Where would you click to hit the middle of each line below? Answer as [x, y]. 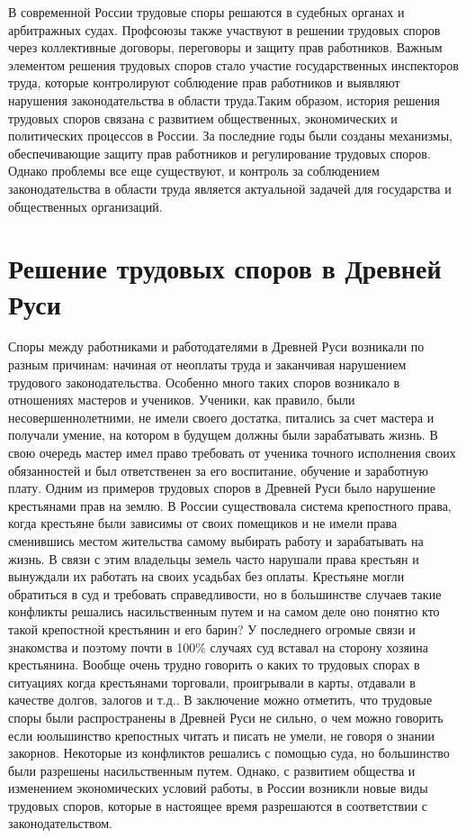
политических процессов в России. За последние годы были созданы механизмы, [231, 136]
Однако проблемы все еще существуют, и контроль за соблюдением [194, 171]
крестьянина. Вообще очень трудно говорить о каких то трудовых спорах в [214, 665]
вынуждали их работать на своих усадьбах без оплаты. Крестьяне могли [206, 576]
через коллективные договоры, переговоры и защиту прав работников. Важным [225, 47]
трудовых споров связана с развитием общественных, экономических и [203, 118]
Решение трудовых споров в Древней [225, 268]
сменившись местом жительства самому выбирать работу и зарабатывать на [216, 540]
